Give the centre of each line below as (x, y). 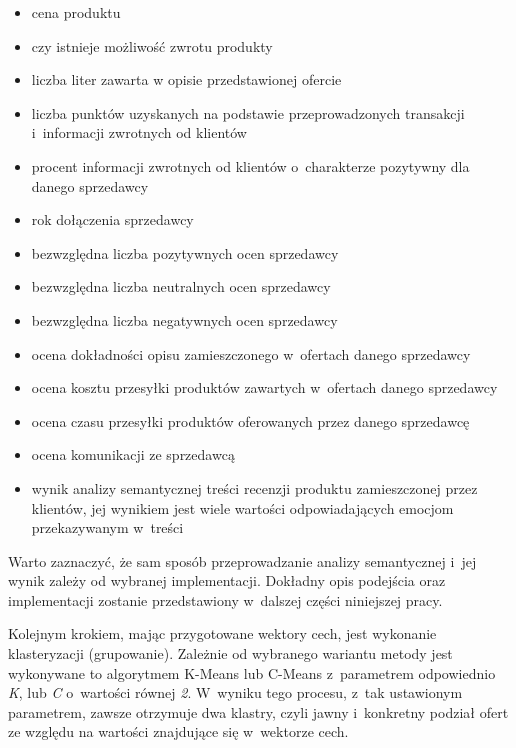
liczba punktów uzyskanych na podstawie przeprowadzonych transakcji (248, 112)
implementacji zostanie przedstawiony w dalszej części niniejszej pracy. (225, 599)
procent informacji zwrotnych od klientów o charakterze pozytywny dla (250, 165)
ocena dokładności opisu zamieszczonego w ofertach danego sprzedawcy (251, 353)
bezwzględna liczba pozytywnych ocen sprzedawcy (185, 252)
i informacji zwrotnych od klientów (139, 132)
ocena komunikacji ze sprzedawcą (133, 454)
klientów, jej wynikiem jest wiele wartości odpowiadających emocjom (242, 507)
